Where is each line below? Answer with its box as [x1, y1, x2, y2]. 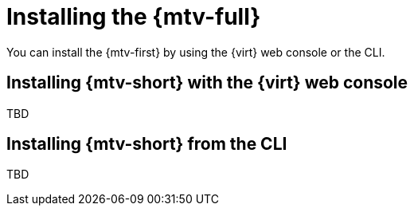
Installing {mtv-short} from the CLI [6, 134, 287, 155]
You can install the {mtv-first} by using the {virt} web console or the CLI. [6, 45, 385, 59]
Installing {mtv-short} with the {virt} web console [6, 73, 408, 93]
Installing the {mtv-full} [6, 3, 261, 30]
